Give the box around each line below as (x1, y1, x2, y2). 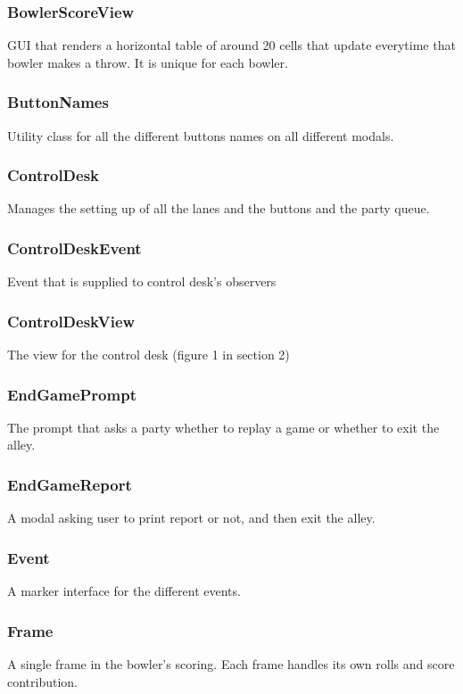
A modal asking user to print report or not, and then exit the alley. (7, 508, 376, 527)
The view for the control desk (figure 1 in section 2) (7, 345, 290, 364)
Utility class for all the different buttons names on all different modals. (7, 126, 394, 145)
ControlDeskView (7, 310, 136, 332)
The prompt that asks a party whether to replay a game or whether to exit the (7, 417, 440, 436)
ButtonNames (7, 91, 109, 113)
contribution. (7, 672, 79, 690)
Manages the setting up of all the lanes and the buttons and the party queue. (7, 199, 430, 218)
